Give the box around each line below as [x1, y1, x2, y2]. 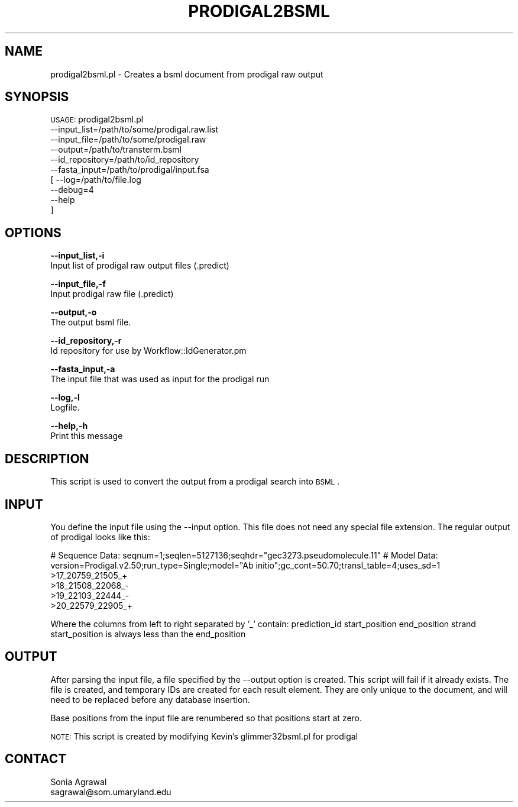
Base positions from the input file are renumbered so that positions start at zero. [50, 712, 362, 723]
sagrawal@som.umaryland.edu [50, 786, 171, 797]
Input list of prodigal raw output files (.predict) [50, 260, 229, 271]
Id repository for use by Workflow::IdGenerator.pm [50, 346, 247, 356]
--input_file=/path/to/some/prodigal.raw [50, 134, 206, 145]
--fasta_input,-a [50, 364, 115, 375]
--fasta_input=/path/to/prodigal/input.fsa [50, 164, 209, 175]
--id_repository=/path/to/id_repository [50, 154, 199, 165]
